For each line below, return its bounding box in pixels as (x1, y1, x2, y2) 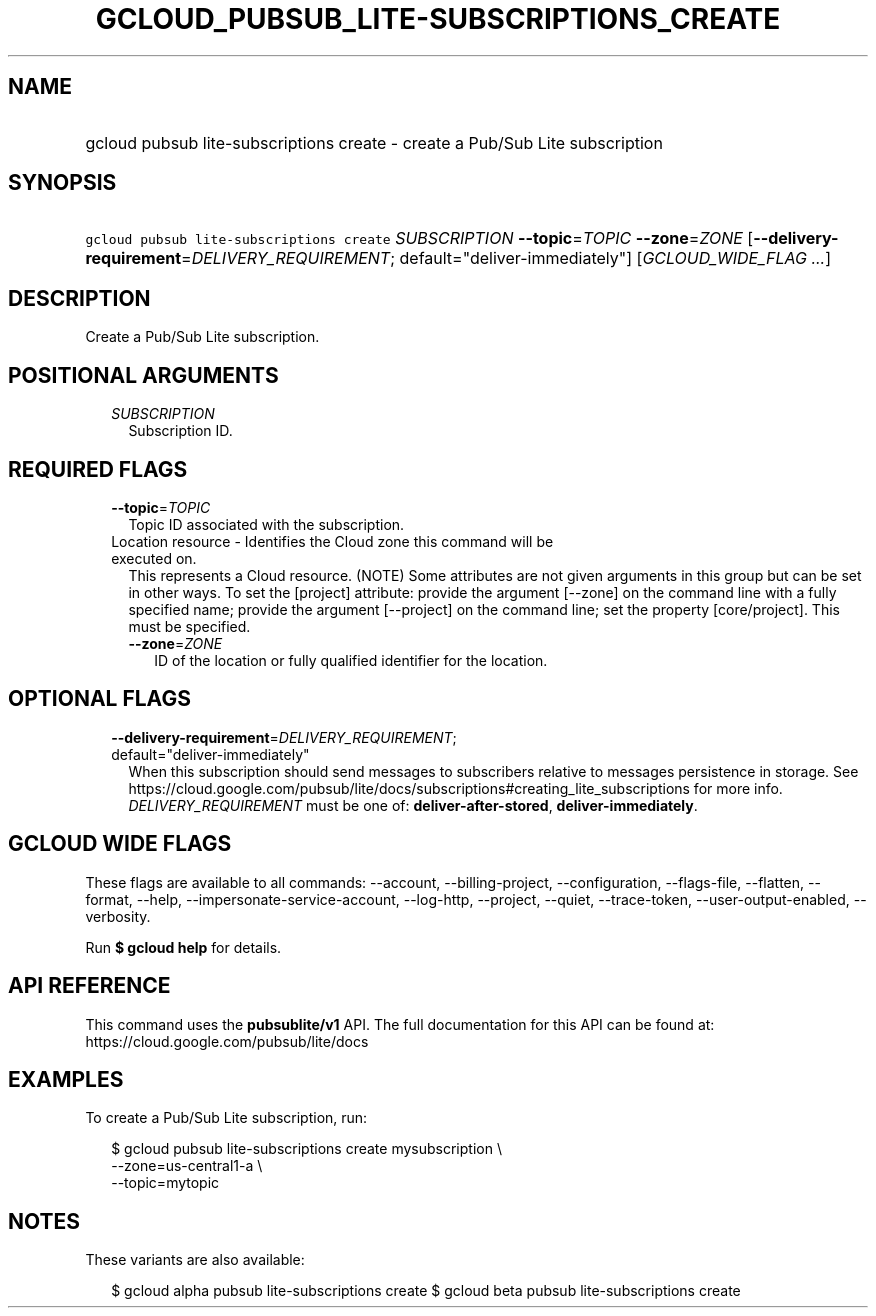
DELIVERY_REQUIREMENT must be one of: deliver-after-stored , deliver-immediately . (128, 796, 698, 814)
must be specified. (128, 617, 251, 635)
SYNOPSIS (8, 170, 117, 196)
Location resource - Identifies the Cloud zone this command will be (111, 532, 554, 550)
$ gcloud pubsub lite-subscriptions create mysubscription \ (111, 1140, 502, 1158)
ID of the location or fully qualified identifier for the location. (154, 651, 548, 669)
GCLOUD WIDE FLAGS (8, 831, 232, 857)
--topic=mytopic (111, 1174, 220, 1192)
